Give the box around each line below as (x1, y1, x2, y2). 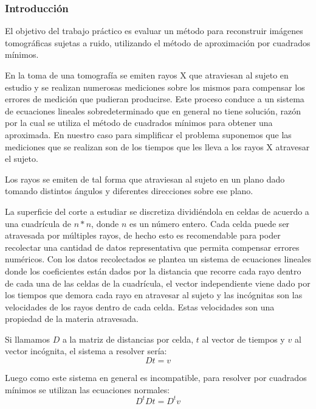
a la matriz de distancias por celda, (62, 332, 194, 345)
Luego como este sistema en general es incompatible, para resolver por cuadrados (5, 371, 307, 384)
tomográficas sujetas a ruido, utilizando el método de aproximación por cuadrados (5, 36, 311, 49)
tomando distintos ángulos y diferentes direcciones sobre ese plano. (5, 184, 253, 197)
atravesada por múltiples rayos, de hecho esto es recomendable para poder (5, 229, 281, 242)
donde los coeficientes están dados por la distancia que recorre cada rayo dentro (5, 264, 301, 277)
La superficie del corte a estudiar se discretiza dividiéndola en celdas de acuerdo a (5, 204, 309, 217)
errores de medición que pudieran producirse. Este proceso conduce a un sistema (5, 93, 304, 105)
